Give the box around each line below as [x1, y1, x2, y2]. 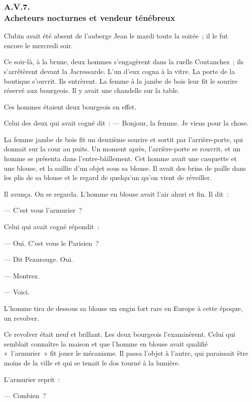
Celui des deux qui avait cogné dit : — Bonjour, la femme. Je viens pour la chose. [4, 118, 249, 128]
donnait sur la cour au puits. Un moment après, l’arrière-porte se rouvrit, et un [4, 144, 241, 154]
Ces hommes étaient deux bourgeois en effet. [4, 101, 137, 111]
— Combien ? [4, 390, 46, 401]
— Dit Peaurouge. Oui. [4, 254, 73, 264]
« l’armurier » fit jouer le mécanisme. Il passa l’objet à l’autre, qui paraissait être [4, 348, 249, 358]
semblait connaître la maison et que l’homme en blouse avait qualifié [4, 338, 208, 348]
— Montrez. [4, 270, 40, 280]
